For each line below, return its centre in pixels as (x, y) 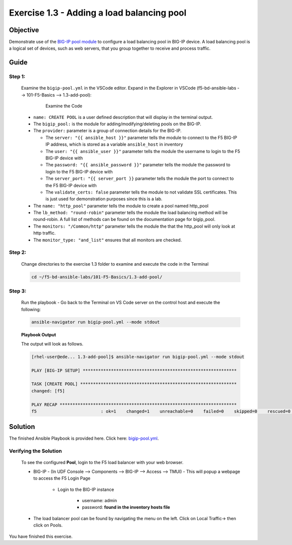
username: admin (100, 500)
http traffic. (45, 233)
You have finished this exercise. (41, 536)
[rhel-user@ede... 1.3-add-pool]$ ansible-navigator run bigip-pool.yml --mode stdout (138, 357)
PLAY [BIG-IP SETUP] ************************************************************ (134, 370)
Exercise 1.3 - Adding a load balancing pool (98, 13)
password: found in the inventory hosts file (126, 507)
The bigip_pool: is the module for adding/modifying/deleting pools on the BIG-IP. (117, 124)
